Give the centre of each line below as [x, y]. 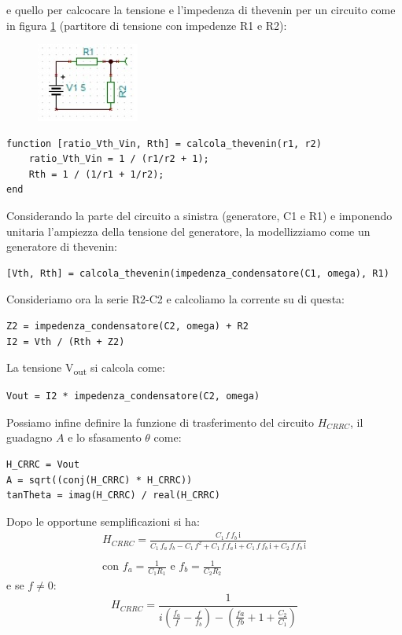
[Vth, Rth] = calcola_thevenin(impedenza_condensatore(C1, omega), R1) [198, 273]
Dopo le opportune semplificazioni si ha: [103, 521]
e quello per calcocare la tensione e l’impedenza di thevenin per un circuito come [201, 9]
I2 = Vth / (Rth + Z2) [66, 341]
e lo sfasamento [105, 437]
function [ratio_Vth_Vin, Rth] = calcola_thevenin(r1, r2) [164, 143]
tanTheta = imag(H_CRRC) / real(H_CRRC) [114, 496]
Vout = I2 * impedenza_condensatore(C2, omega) [133, 396]
